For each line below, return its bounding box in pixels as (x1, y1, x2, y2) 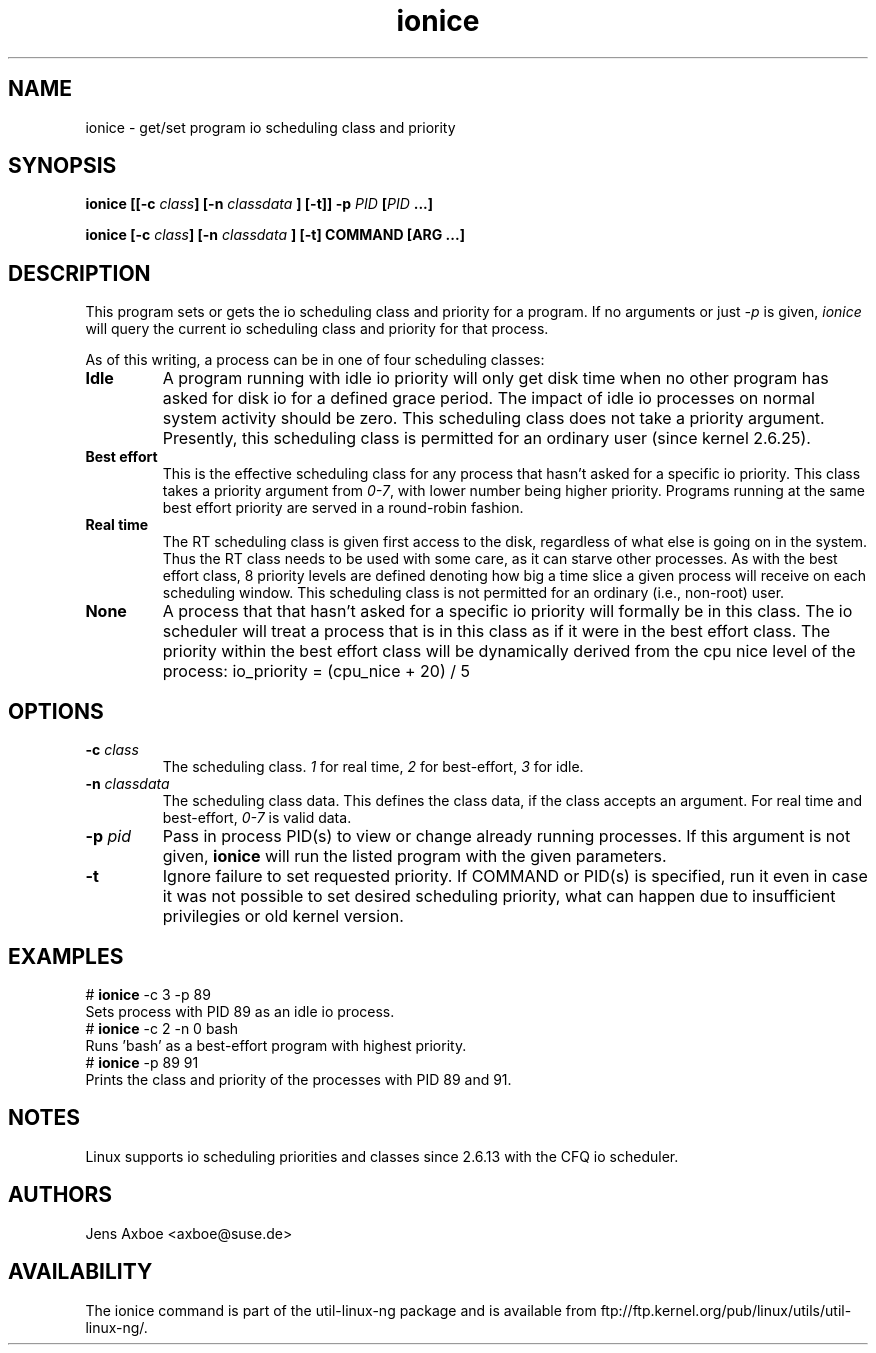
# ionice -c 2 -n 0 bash (85, 1019, 239, 1037)
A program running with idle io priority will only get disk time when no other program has (162, 368, 829, 389)
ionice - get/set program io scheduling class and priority (85, 118, 456, 136)
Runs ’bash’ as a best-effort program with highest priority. (85, 1036, 467, 1054)
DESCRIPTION (8, 260, 151, 286)
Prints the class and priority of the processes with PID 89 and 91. (85, 1070, 512, 1088)
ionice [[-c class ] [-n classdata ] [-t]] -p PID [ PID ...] (85, 195, 434, 213)
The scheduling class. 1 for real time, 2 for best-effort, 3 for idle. (162, 758, 584, 776)
